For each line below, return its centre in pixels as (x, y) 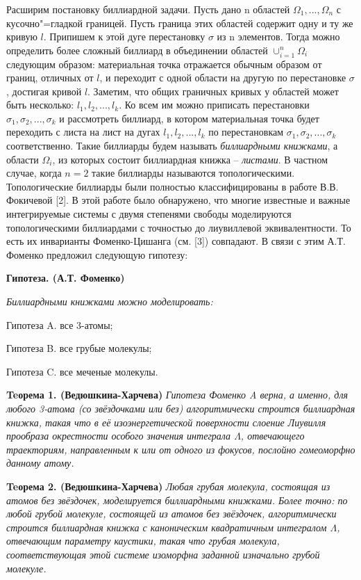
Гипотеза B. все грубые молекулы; (79, 348)
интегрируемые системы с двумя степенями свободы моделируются (149, 214)
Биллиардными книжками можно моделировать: (110, 301)
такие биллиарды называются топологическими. (193, 173)
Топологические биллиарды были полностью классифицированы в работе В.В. (173, 186)
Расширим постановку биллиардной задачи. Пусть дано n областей (148, 9)
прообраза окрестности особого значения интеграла (119, 436)
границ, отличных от (50, 78)
